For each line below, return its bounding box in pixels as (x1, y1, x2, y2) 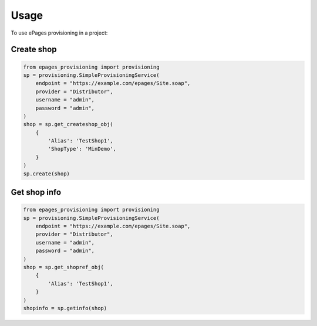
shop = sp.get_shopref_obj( (23, 264, 104, 270)
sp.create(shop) (23, 170, 70, 177)
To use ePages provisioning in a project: (11, 29, 108, 36)
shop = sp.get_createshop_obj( (23, 121, 114, 128)
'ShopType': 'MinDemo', (48, 145, 117, 152)
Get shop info (11, 188, 62, 198)
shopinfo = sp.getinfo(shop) (23, 305, 107, 311)
